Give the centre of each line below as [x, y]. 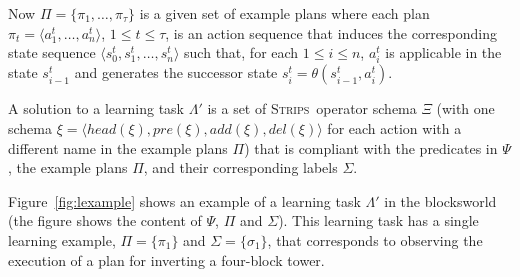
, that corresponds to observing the [375, 239]
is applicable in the [443, 52]
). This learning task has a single [378, 220]
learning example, [62, 239]
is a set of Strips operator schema [312, 108]
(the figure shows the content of [105, 220]
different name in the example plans [118, 147]
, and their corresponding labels [240, 167]
